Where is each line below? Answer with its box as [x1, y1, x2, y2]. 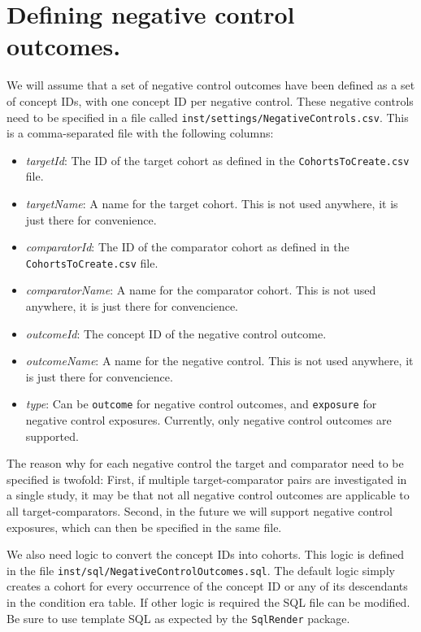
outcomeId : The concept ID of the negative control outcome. [25, 325, 327, 342]
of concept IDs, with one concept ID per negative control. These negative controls [7, 92, 414, 109]
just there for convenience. [25, 211, 157, 228]
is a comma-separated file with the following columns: [7, 124, 274, 142]
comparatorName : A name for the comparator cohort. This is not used [25, 281, 376, 299]
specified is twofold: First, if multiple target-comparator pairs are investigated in [7, 470, 407, 487]
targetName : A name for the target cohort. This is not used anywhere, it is [25, 195, 398, 211]
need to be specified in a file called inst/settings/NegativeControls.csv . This [7, 108, 409, 125]
